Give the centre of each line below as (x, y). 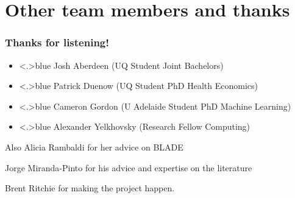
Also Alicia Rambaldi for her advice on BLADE (94, 147)
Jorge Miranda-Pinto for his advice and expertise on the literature (129, 167)
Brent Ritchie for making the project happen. (90, 188)
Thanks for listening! (57, 42)
